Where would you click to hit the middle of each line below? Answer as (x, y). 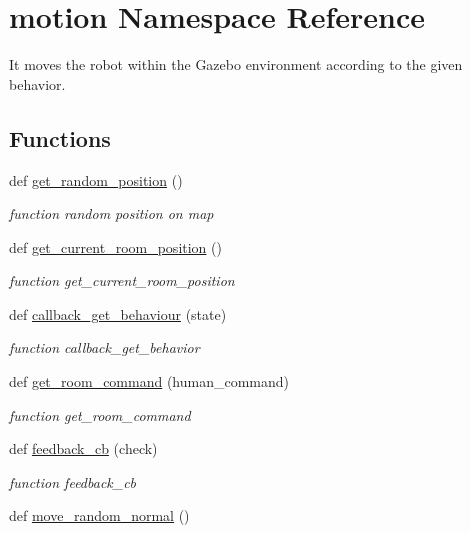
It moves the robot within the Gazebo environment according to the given (236, 64)
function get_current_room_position (122, 280)
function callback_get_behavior (104, 347)
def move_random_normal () (99, 515)
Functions (60, 137)
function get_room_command (100, 414)
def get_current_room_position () (115, 246)
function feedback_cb (73, 481)
